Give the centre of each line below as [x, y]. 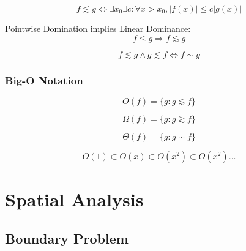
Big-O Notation [44, 80]
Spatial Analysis [74, 199]
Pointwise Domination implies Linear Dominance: [98, 28]
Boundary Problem [67, 238]
